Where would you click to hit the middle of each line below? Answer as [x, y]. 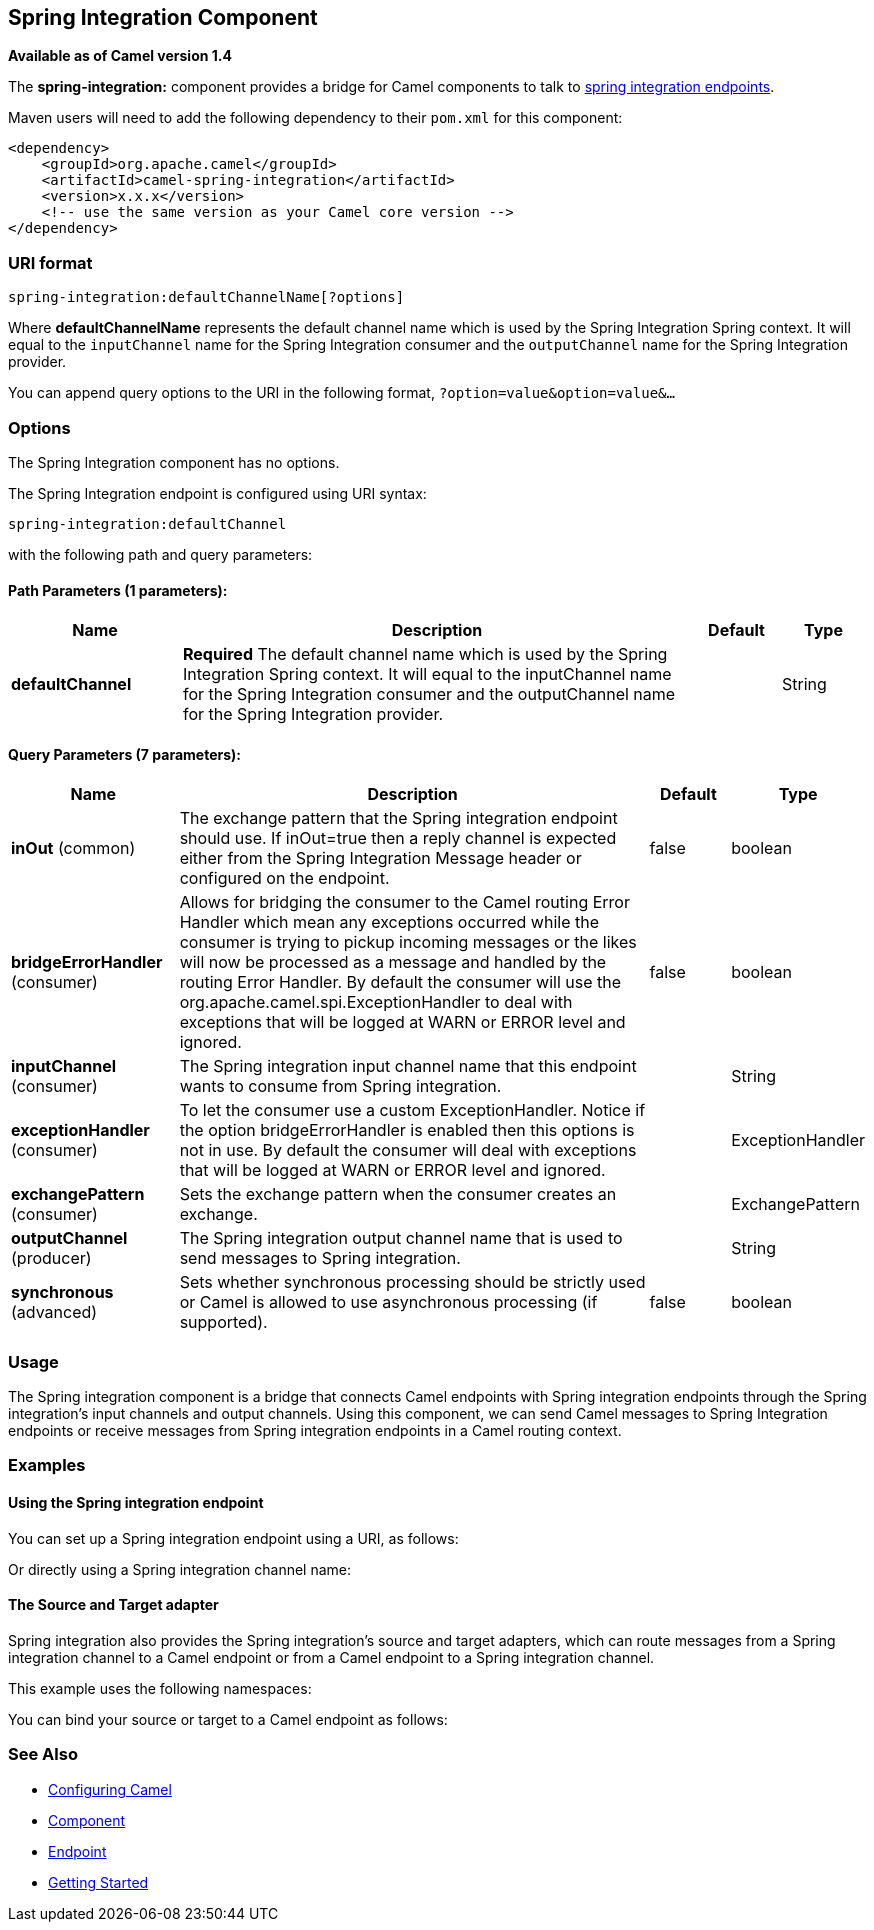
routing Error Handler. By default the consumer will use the [400, 982]
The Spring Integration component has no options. [174, 462]
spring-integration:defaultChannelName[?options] [206, 297]
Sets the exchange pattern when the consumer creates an [398, 1194]
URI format [50, 262]
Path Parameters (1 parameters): [118, 590]
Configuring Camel [110, 1789]
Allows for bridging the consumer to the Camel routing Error [404, 902]
